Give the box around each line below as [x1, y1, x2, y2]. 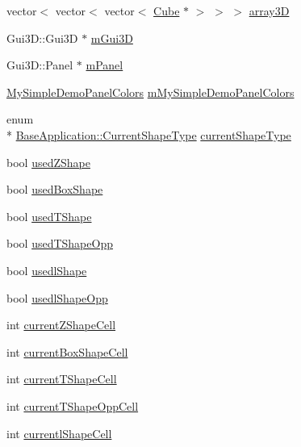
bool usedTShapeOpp [6, 235, 113, 252]
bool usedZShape [6, 153, 90, 170]
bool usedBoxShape [6, 181, 103, 198]
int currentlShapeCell [6, 424, 112, 441]
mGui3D [90, 29, 133, 46]
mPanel [86, 56, 123, 73]
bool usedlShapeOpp [6, 289, 108, 306]
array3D [249, 2, 290, 19]
